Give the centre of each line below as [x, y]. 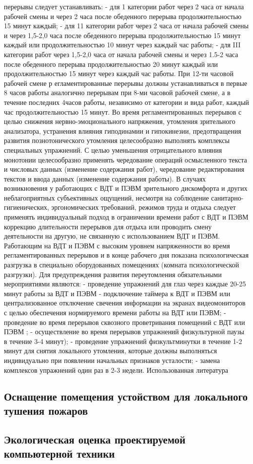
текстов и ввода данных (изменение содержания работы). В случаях [105, 178]
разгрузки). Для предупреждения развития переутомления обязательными [113, 274]
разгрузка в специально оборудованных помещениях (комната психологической [122, 265]
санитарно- [227, 197]
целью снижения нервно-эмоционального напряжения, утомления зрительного [120, 121]
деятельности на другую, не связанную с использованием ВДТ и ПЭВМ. [112, 236]
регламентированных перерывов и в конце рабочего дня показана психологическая [126, 255]
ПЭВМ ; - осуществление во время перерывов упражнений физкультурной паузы [124, 332]
